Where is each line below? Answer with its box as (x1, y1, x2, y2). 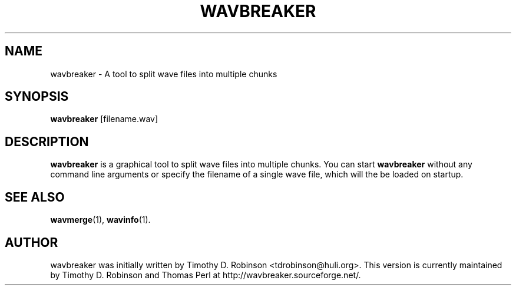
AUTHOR (5, 235, 58, 250)
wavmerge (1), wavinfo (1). (50, 215, 151, 225)
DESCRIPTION (5, 134, 89, 149)
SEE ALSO (5, 189, 65, 205)
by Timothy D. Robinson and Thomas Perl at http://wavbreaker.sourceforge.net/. (50, 269, 361, 280)
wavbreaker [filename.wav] (50, 114, 158, 124)
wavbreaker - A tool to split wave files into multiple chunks (50, 68, 277, 79)
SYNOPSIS (5, 89, 69, 104)
